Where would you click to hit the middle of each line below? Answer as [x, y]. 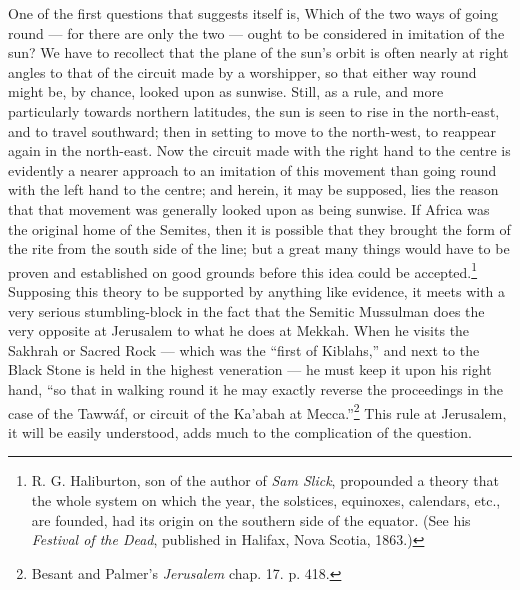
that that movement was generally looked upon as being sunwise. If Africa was [249, 208]
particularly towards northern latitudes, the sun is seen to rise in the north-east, [254, 110]
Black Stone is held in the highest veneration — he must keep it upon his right [250, 369]
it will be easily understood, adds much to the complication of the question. [240, 431]
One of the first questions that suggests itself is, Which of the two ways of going [253, 13]
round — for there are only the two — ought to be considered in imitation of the [256, 32]
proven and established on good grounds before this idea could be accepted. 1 [243, 270]
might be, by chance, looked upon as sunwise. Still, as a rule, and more [226, 91]
